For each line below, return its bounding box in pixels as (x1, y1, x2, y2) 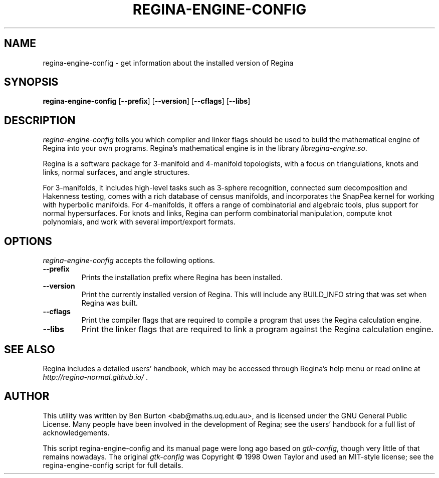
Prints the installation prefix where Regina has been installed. (81, 273, 283, 282)
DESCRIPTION (4, 114, 76, 127)
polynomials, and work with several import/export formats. (43, 217, 236, 226)
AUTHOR (4, 390, 50, 403)
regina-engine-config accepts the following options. (43, 256, 215, 265)
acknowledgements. (43, 428, 110, 437)
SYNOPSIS (4, 76, 59, 89)
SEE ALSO (4, 343, 55, 356)
